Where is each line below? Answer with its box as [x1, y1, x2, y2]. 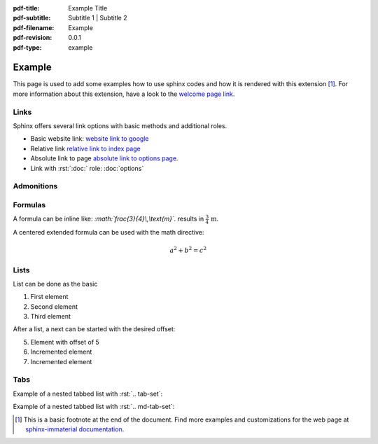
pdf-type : [13, 43, 42, 52]
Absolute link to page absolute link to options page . [30, 154, 178, 162]
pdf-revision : [13, 34, 52, 42]
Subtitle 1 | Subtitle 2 [68, 14, 127, 22]
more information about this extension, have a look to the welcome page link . [13, 90, 235, 98]
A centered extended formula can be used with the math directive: [13, 228, 204, 236]
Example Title [68, 4, 108, 12]
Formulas [13, 200, 46, 209]
